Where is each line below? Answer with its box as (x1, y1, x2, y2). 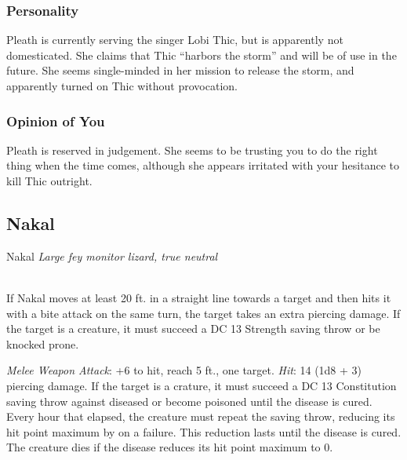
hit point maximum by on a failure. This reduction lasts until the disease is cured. (6, 423, 402, 440)
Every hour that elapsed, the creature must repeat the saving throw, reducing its (6, 408, 395, 425)
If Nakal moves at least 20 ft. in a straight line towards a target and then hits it (6, 289, 391, 305)
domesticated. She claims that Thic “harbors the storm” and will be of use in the (6, 46, 397, 63)
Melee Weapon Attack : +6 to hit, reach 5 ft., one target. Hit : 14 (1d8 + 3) (6, 362, 362, 378)
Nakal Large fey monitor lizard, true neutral (6, 247, 218, 264)
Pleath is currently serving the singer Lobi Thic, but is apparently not (6, 31, 343, 48)
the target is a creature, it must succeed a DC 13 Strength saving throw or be (6, 320, 380, 337)
